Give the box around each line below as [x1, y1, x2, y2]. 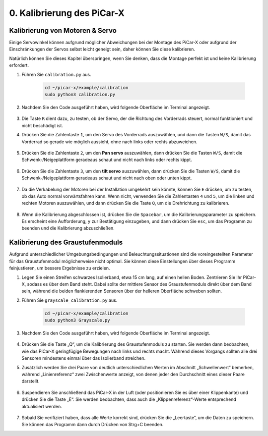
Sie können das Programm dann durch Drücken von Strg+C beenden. [21, 422, 164, 428]
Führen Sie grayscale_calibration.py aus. [21, 297, 118, 303]
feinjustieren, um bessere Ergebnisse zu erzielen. [9, 265, 110, 271]
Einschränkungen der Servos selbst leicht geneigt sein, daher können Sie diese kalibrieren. [9, 46, 196, 52]
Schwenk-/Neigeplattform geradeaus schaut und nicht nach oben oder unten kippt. [21, 175, 192, 181]
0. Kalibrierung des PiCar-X [9, 7, 125, 18]
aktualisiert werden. [21, 403, 62, 409]
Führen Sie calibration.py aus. [21, 71, 91, 77]
